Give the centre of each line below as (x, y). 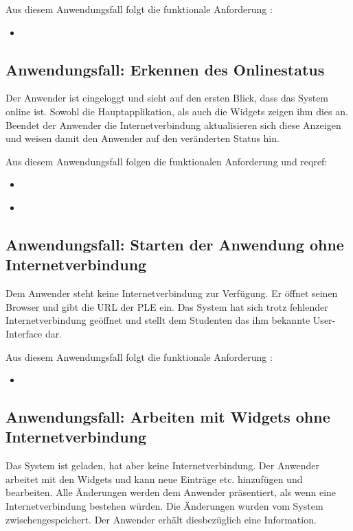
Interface (24, 333)
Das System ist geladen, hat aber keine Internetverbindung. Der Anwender (162, 465)
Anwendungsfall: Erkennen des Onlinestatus (165, 69)
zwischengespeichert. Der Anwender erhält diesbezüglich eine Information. (161, 519)
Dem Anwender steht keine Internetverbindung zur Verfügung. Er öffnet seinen (172, 293)
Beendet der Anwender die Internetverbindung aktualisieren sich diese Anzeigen (173, 125)
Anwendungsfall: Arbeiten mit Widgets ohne (168, 417)
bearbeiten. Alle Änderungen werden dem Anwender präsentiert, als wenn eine (171, 492)
